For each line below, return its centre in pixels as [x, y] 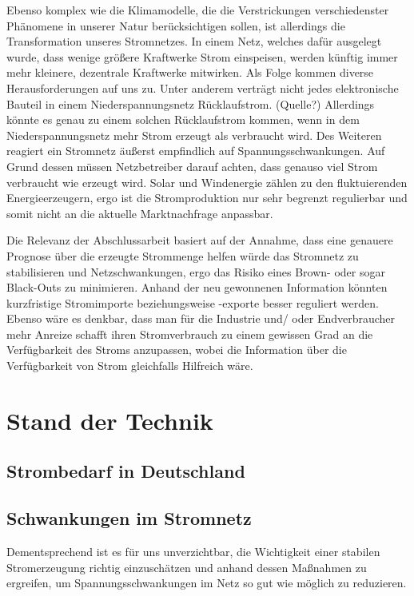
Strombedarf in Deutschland [126, 471]
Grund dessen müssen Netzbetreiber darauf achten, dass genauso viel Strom [192, 166]
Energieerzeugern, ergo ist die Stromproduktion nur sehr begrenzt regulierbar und [207, 198]
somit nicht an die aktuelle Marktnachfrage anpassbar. [140, 213]
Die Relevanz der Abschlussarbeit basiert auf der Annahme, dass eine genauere [200, 240]
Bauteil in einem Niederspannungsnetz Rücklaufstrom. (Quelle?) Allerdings [191, 103]
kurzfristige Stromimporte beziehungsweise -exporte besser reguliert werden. [193, 302]
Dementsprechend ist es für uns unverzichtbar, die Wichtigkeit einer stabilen [193, 552]
